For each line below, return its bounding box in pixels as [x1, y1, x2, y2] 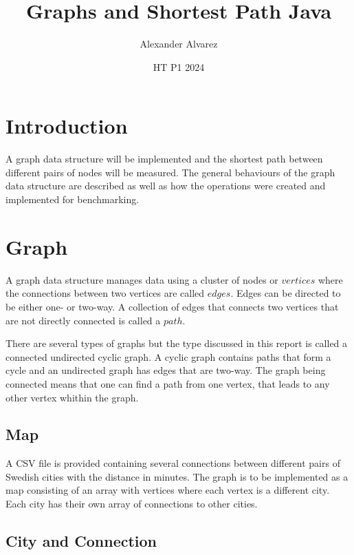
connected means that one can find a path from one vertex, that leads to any [5, 376, 330, 390]
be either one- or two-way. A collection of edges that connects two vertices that [5, 299, 339, 313]
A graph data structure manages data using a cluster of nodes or [5, 272, 278, 286]
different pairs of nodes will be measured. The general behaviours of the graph [5, 165, 335, 179]
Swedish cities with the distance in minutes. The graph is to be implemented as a [5, 469, 349, 483]
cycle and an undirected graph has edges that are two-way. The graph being [5, 363, 326, 377]
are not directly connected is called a [5, 313, 161, 327]
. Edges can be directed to [230, 286, 341, 300]
